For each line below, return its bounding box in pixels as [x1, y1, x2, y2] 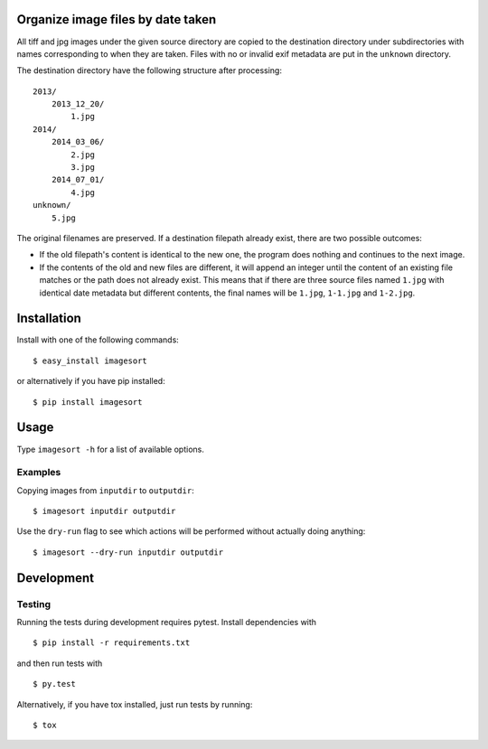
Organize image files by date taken [16, 12, 217, 27]
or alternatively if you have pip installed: [16, 376, 166, 387]
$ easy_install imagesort [33, 355, 148, 366]
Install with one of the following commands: [16, 334, 180, 345]
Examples [16, 466, 61, 479]
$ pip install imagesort [33, 397, 143, 407]
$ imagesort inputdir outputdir [33, 506, 176, 517]
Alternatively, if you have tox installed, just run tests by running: [16, 698, 253, 709]
